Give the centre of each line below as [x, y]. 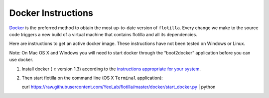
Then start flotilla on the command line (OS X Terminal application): [92, 78]
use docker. [21, 60]
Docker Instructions [51, 13]
